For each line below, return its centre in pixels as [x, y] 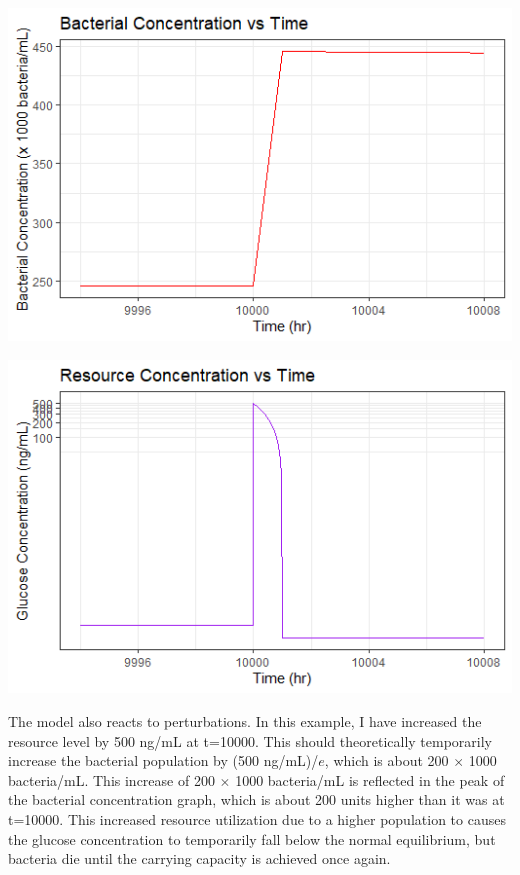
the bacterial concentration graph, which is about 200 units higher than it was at [256, 799]
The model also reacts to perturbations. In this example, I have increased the [245, 720]
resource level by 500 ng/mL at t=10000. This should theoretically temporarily [250, 740]
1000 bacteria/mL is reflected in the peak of [370, 779]
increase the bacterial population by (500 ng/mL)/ [163, 760]
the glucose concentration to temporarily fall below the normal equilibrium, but [252, 838]
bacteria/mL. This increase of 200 [111, 779]
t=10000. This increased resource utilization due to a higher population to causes [257, 818]
